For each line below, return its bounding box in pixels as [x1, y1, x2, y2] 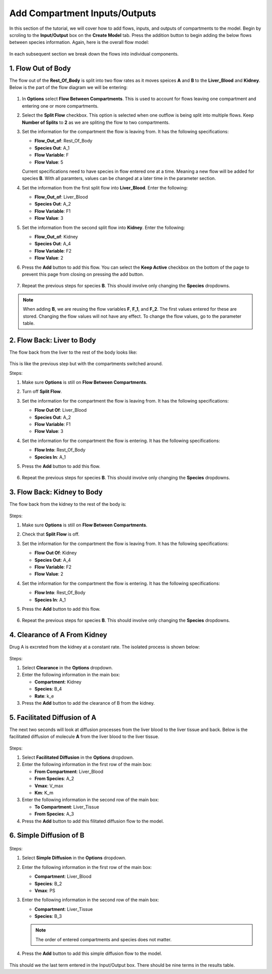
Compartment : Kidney [34, 678, 82, 685]
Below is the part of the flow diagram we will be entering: [9, 84, 128, 90]
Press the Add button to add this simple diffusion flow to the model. [22, 950, 162, 957]
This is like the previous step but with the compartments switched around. [9, 361, 163, 367]
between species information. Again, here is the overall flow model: [9, 39, 149, 45]
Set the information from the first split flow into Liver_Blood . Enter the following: [22, 184, 188, 190]
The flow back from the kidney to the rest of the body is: [9, 501, 126, 507]
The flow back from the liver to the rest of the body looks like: [9, 349, 138, 355]
